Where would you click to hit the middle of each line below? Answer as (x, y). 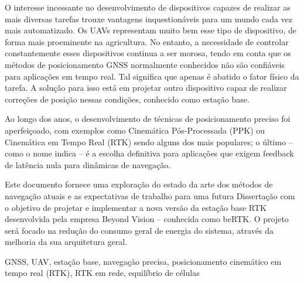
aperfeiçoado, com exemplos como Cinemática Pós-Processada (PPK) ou (135, 130)
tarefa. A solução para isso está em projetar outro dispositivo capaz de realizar (146, 88)
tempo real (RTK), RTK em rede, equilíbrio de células (102, 273)
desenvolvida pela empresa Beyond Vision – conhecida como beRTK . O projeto (147, 219)
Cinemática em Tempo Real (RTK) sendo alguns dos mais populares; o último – (149, 141)
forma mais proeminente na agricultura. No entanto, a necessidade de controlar (147, 41)
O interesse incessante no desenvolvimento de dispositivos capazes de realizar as (148, 7)
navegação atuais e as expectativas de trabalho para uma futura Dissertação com (150, 195)
